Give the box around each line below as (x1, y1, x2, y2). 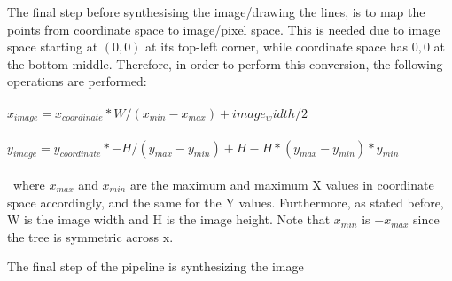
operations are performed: (7, 72, 147, 90)
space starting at (7, 37, 98, 56)
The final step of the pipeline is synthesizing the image (7, 257, 304, 276)
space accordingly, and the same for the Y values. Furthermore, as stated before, (7, 192, 444, 211)
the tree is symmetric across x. (7, 227, 174, 246)
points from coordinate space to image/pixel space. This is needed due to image (7, 20, 440, 38)
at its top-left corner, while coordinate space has (145, 37, 409, 56)
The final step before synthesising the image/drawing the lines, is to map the (7, 3, 425, 20)
